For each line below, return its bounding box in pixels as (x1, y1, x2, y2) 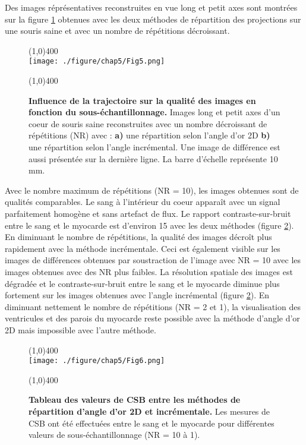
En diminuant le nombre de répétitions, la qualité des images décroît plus (5, 231, 272, 243)
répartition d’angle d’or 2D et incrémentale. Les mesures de (29, 405, 270, 417)
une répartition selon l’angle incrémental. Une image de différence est (29, 141, 280, 153)
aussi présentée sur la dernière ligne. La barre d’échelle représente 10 (29, 152, 278, 165)
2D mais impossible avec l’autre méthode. (5, 323, 156, 336)
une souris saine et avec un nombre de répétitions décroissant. (5, 24, 230, 37)
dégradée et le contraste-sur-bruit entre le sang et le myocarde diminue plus (5, 277, 280, 289)
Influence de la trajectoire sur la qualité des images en (29, 94, 256, 106)
